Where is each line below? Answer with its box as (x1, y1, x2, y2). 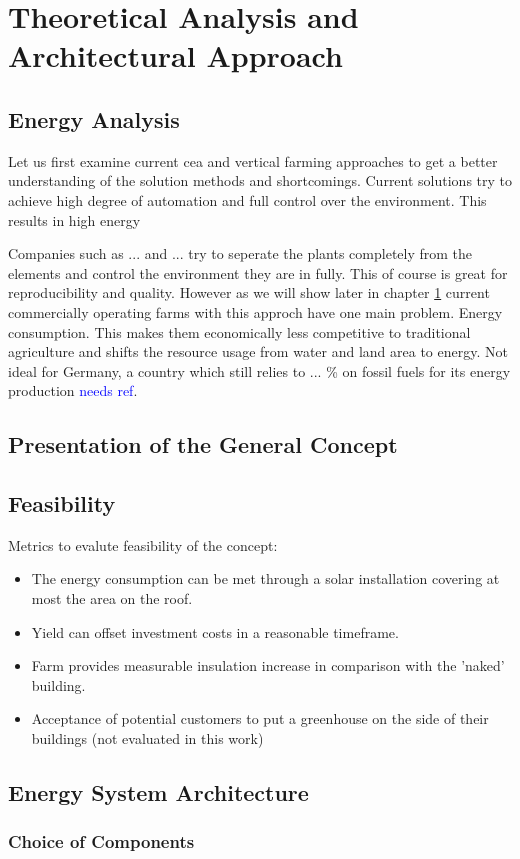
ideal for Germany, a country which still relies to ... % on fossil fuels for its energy (8, 360, 511, 381)
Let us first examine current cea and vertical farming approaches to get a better (8, 150, 498, 171)
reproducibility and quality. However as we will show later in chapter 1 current (8, 282, 490, 303)
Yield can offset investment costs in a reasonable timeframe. (31, 621, 399, 642)
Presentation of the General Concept (8, 429, 398, 460)
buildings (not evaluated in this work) (31, 728, 264, 749)
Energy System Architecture (8, 777, 309, 808)
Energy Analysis (8, 103, 180, 134)
